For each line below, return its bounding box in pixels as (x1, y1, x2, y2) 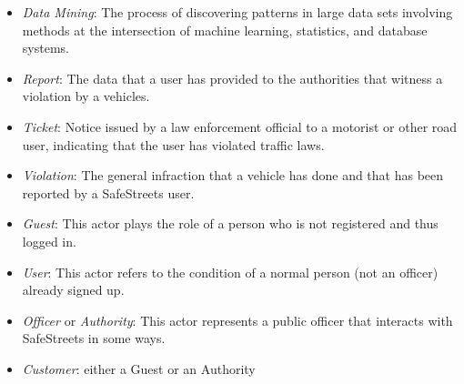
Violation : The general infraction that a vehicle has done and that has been (22, 166, 444, 185)
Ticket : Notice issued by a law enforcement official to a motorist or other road (22, 116, 458, 136)
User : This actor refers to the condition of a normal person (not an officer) (22, 262, 439, 281)
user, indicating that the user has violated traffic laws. (22, 135, 325, 154)
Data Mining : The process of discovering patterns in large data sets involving (22, 3, 453, 21)
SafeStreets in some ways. (22, 328, 166, 348)
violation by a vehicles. (22, 86, 150, 106)
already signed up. (22, 280, 125, 299)
